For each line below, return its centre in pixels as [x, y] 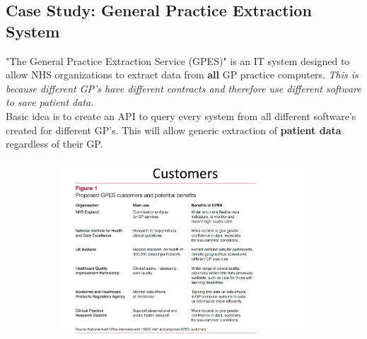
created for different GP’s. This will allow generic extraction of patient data [174, 130]
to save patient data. [50, 102]
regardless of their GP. [54, 144]
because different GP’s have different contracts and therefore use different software [183, 88]
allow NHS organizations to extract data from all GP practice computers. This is [182, 75]
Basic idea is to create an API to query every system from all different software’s [181, 115]
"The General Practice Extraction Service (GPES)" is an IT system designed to [178, 60]
